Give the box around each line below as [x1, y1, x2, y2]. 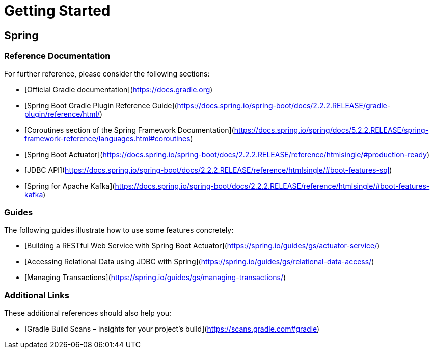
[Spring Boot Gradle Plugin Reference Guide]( [24, 100, 177, 110]
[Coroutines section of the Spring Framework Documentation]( [24, 125, 234, 134]
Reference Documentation [4, 51, 111, 61]
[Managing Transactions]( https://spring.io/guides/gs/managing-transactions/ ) [24, 273, 286, 282]
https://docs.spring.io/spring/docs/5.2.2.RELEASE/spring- [234, 125, 429, 134]
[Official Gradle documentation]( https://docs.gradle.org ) [24, 85, 213, 94]
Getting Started [4, 2, 111, 19]
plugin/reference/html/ [24, 109, 100, 118]
